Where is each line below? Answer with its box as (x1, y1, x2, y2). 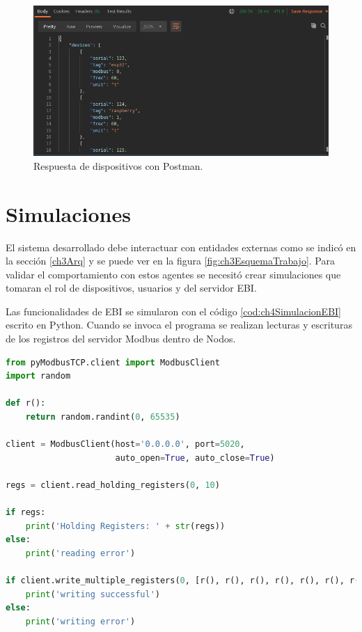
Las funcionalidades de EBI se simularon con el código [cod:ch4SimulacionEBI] (6, 303, 342, 318)
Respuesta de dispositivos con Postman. (33, 158, 203, 173)
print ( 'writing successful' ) (25, 589, 160, 599)
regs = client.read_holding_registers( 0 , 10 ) (6, 480, 220, 490)
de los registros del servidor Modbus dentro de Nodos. (6, 331, 236, 346)
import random (6, 371, 71, 381)
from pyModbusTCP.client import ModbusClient (6, 357, 220, 368)
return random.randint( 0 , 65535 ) (25, 412, 180, 422)
